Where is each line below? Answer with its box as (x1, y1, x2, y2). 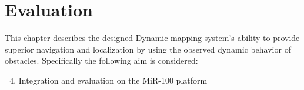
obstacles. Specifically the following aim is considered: (5, 54, 198, 67)
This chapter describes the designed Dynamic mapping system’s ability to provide (5, 32, 300, 44)
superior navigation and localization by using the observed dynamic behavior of (5, 43, 291, 55)
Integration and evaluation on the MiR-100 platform (18, 74, 208, 86)
